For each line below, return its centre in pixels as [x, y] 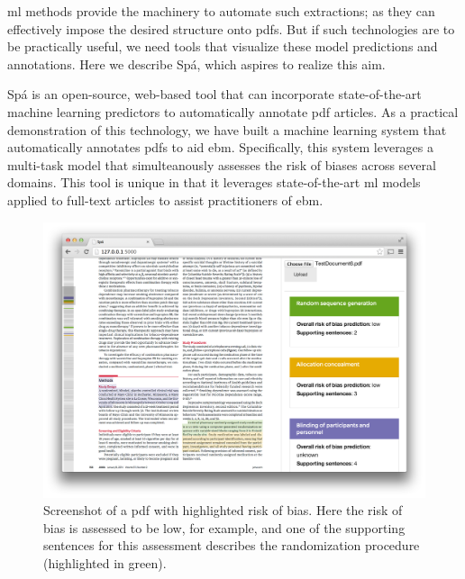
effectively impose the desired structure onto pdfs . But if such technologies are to [231, 28]
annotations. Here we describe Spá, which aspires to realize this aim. [196, 63]
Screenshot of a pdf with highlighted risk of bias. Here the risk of [223, 510]
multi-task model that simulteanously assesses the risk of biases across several [222, 164]
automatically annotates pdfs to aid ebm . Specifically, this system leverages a [221, 147]
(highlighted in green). [105, 562]
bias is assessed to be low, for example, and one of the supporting [224, 527]
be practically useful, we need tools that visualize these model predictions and [223, 46]
